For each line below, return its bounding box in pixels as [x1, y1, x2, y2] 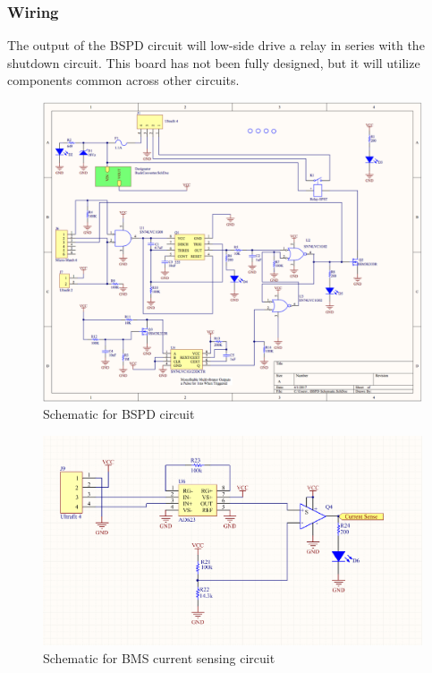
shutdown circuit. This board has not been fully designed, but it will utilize [7, 53, 420, 72]
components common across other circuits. [7, 71, 240, 89]
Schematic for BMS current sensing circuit [43, 648, 275, 667]
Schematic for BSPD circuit [43, 405, 195, 423]
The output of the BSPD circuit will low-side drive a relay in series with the [7, 36, 425, 55]
